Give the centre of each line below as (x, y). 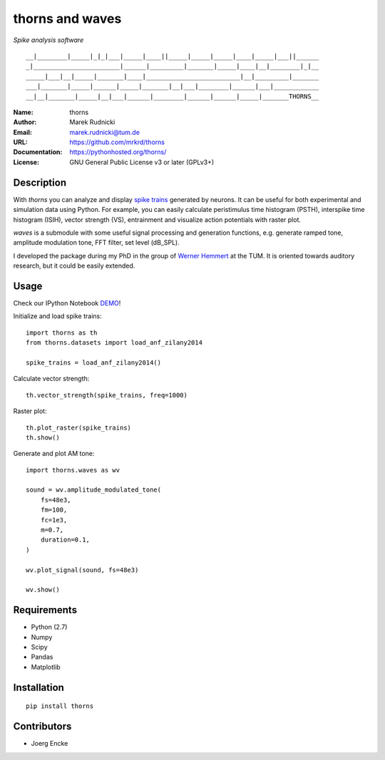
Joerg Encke (50, 744)
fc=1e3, (54, 520)
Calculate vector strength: (51, 379)
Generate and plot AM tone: (54, 454)
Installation (38, 688)
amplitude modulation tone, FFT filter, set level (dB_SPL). (96, 243)
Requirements (45, 610)
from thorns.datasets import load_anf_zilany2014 (114, 343)
